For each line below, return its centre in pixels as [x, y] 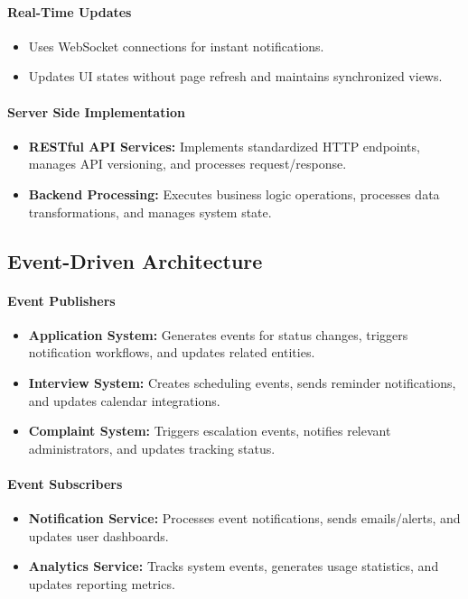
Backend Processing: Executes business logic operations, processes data [234, 194]
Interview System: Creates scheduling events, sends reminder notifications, [242, 382]
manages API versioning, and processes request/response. [187, 164]
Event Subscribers [65, 483]
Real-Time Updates [70, 11]
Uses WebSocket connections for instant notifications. [176, 46]
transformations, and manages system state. [150, 212]
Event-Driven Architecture [135, 260]
